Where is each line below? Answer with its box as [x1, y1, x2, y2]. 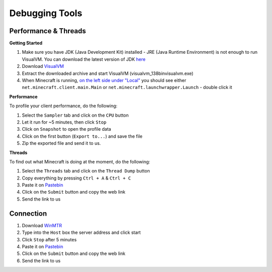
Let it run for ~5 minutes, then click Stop [22, 119, 107, 125]
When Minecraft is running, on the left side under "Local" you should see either [22, 77, 186, 83]
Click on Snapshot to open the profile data [22, 126, 111, 132]
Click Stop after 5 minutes [22, 236, 77, 242]
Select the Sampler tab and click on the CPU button [22, 112, 129, 118]
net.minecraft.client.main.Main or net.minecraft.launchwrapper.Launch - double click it [22, 84, 232, 90]
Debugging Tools [9, 8, 83, 19]
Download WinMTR [22, 222, 62, 228]
